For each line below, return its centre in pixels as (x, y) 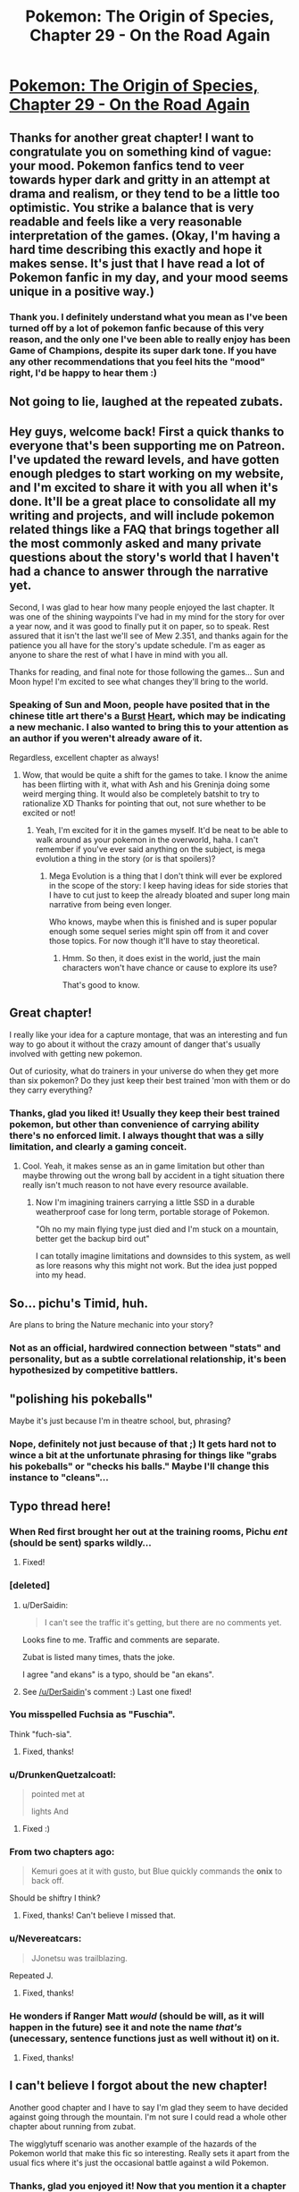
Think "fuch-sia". (41, 1734)
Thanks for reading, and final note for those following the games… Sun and (147, 671)
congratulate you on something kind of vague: (141, 152)
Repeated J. (31, 1975)
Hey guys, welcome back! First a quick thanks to (147, 432)
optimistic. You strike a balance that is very (132, 207)
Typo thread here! (60, 1506)
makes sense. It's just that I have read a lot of (137, 263)
